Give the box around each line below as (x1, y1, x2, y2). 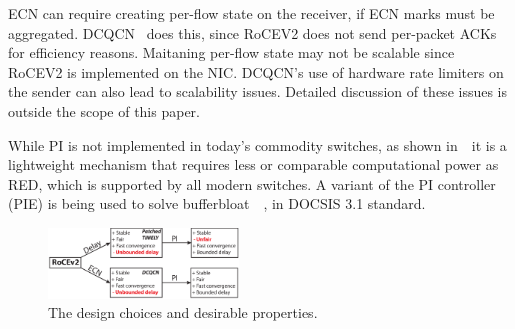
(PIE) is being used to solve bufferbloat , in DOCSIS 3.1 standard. (8, 193, 426, 214)
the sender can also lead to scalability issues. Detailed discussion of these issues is (8, 81, 508, 102)
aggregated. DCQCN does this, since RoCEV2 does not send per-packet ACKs (8, 22, 497, 43)
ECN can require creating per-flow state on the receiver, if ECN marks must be (8, 3, 495, 23)
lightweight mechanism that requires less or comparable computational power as (8, 154, 499, 175)
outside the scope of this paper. (8, 100, 200, 121)
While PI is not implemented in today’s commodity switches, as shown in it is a (8, 134, 507, 155)
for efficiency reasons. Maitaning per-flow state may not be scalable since (8, 42, 455, 63)
